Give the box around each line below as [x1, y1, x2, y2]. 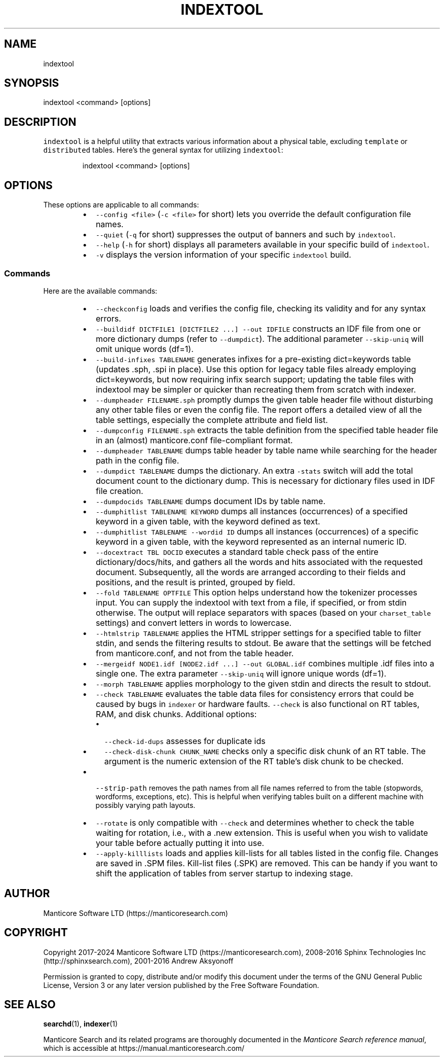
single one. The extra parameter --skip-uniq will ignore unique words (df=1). [95, 668, 387, 679]
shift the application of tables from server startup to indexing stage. [95, 868, 353, 878]
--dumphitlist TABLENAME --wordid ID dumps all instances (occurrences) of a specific [95, 526, 419, 537]
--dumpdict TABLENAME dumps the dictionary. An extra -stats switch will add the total [95, 465, 413, 476]
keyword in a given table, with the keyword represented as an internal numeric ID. [95, 536, 406, 547]
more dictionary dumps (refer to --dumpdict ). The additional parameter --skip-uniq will [95, 333, 424, 344]
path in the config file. [95, 455, 179, 466]
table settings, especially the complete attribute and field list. [95, 414, 328, 425]
